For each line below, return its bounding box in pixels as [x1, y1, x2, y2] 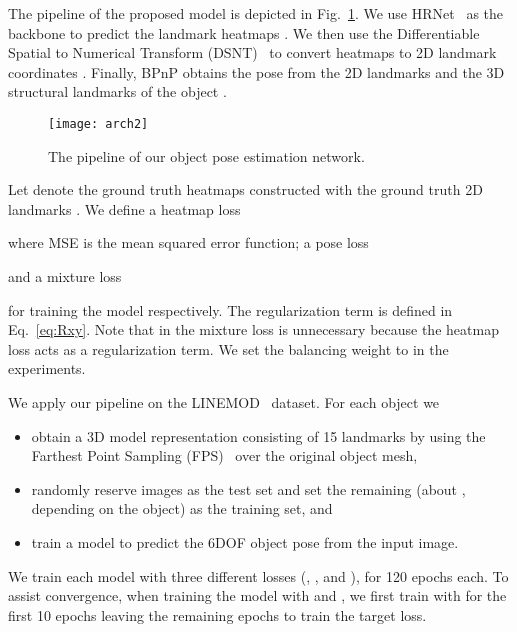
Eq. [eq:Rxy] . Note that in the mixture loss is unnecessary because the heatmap [8, 319, 499, 340]
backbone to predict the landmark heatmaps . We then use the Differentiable [8, 22, 480, 43]
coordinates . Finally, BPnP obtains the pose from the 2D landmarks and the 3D [8, 61, 505, 82]
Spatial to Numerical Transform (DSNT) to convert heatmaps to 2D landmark [8, 42, 497, 63]
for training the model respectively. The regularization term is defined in [8, 299, 453, 320]
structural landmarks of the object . [8, 81, 227, 102]
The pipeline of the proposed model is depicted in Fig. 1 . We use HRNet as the [8, 3, 504, 23]
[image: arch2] [48, 116, 149, 131]
